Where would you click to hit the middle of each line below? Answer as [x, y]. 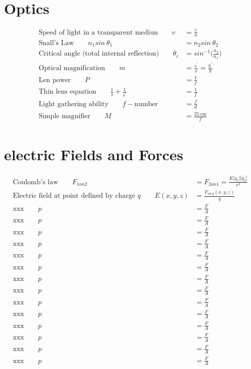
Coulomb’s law [36, 182]
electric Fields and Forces [94, 154]
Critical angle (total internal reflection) [99, 54]
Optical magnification [72, 68]
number [146, 104]
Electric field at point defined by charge [74, 196]
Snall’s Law [56, 43]
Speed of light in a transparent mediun [98, 32]
